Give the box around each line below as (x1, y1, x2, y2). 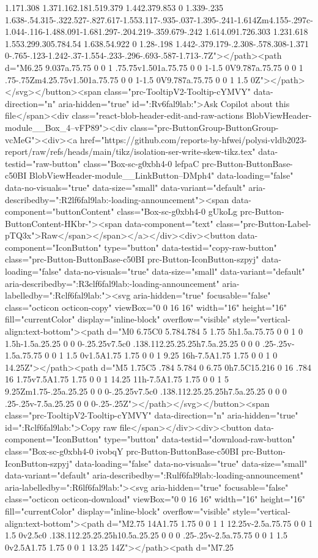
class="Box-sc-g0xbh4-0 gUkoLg (117, 205, 237, 218)
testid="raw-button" (5, 157, 81, 169)
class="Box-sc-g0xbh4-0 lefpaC (83, 157, 199, 169)
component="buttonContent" (5, 205, 114, 218)
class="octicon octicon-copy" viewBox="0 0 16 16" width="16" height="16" (5, 300, 287, 313)
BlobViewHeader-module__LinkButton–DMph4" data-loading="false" (29, 169, 294, 182)
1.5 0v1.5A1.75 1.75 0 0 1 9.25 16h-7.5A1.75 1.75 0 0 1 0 (66, 349, 278, 362)
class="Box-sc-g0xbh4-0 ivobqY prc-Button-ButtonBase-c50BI (5, 444, 239, 457)
